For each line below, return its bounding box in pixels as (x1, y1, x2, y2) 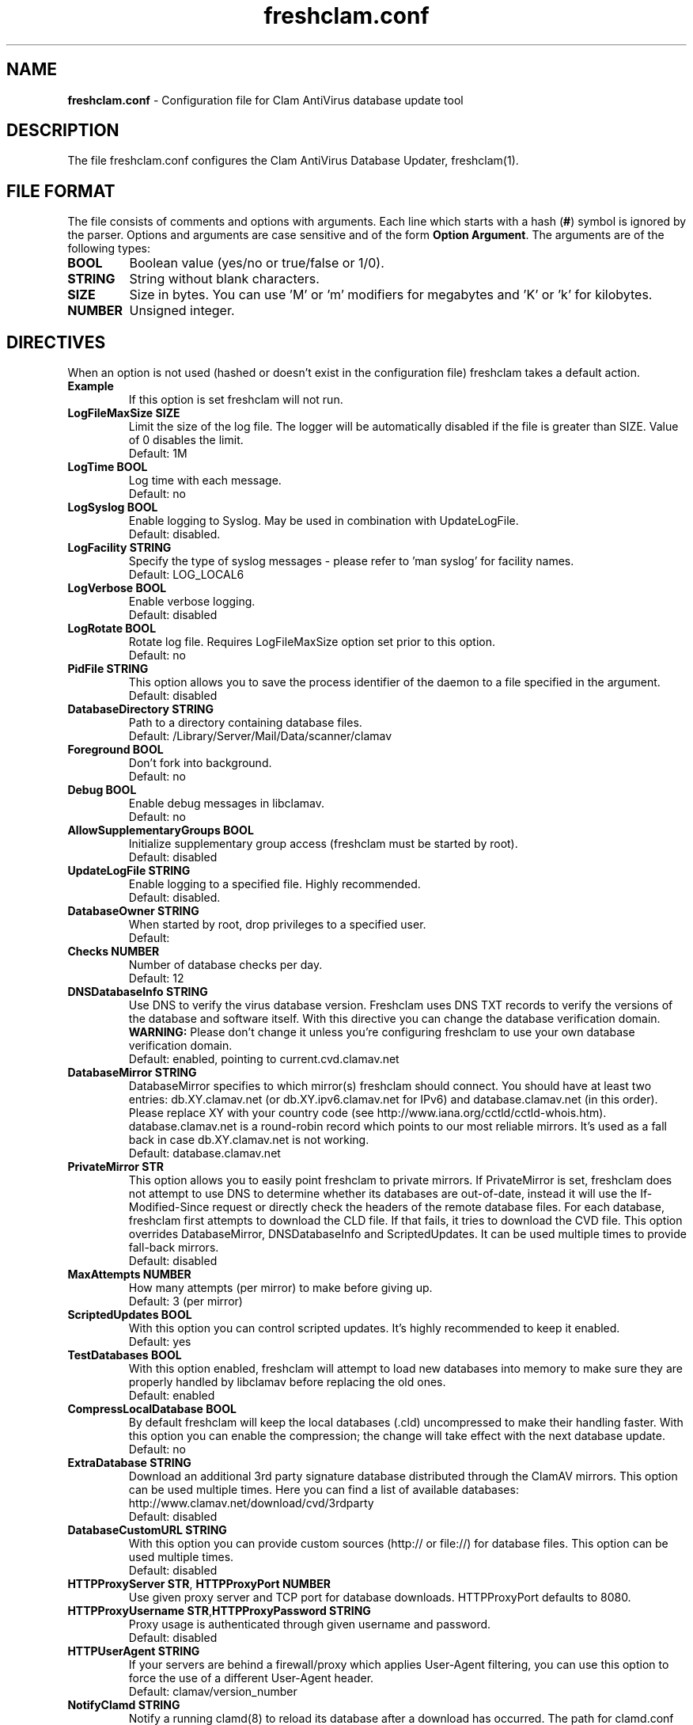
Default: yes (128, 1335, 191, 1349)
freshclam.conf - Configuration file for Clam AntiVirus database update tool (67, 93, 464, 107)
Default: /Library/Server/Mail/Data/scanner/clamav (128, 729, 392, 743)
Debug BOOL (67, 783, 137, 797)
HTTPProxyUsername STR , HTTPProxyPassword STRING (67, 1604, 371, 1618)
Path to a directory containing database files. (128, 716, 362, 730)
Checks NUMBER (67, 944, 160, 959)
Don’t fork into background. (128, 756, 272, 770)
